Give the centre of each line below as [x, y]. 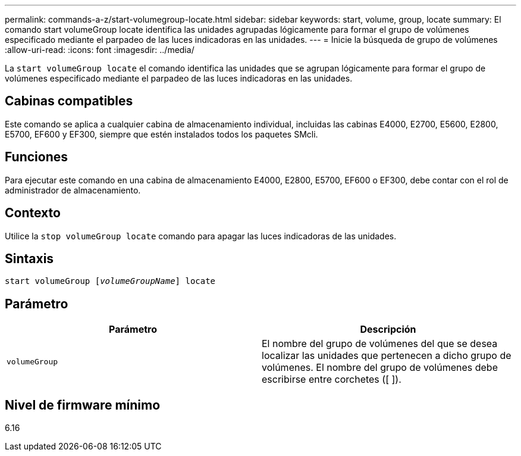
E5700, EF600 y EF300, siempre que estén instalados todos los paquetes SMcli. [161, 134]
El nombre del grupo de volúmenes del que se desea [380, 344]
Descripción [388, 329]
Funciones [37, 157]
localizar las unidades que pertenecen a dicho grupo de [387, 356]
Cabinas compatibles [69, 101]
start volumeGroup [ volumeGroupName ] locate [110, 281]
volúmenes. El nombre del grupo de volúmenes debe [380, 368]
